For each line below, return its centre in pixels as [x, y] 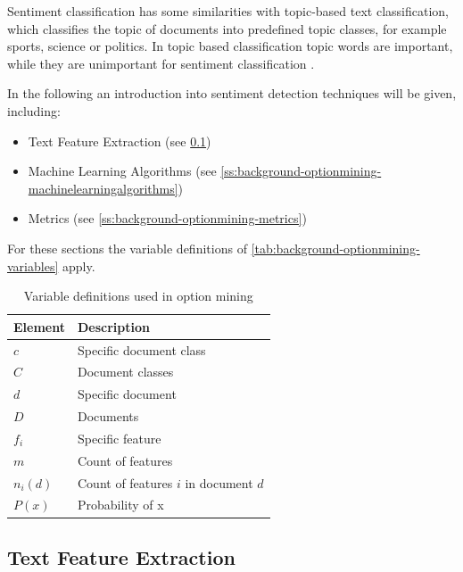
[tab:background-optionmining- [335, 248]
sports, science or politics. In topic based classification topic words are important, [230, 46]
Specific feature [119, 438]
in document [219, 482]
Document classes [125, 372]
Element [39, 326]
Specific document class [141, 349]
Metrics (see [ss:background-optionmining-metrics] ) [167, 218]
